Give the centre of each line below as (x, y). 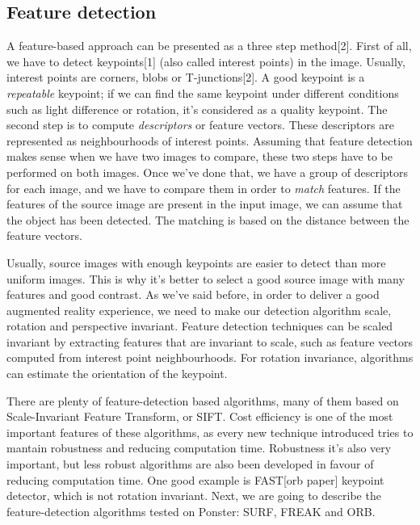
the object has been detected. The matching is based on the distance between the (208, 219)
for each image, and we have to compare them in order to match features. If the (204, 188)
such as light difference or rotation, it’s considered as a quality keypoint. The (197, 109)
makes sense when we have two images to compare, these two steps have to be (199, 156)
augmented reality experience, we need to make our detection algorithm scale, (199, 310)
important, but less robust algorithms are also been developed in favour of (190, 464)
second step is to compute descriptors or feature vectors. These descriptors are (200, 125)
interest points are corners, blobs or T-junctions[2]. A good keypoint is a (186, 77)
